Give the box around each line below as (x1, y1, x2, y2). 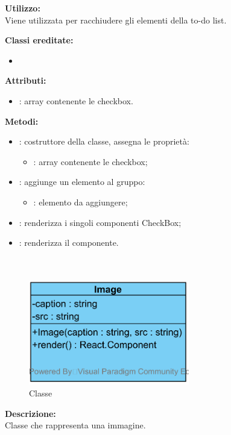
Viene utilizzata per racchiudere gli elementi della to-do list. (5, 13, 227, 26)
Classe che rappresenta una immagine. (5, 419, 146, 431)
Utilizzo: (5, 2, 40, 14)
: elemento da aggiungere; (33, 195, 128, 208)
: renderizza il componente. (19, 236, 119, 249)
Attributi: (5, 74, 46, 87)
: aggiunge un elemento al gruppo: (19, 175, 145, 188)
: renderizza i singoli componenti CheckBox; (19, 216, 182, 228)
